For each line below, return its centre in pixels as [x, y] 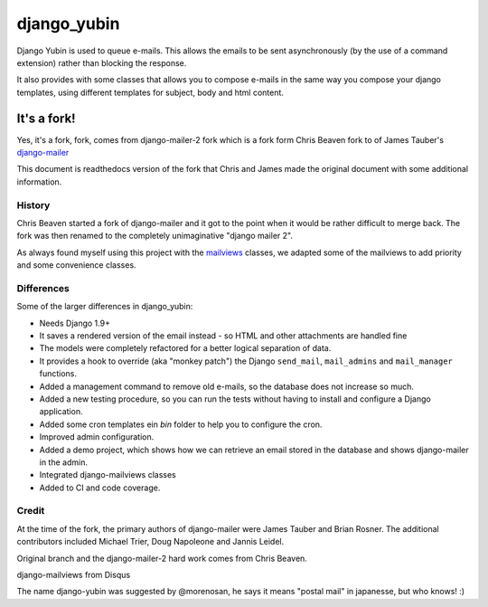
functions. [58, 374]
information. [39, 182]
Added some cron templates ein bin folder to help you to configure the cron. [181, 424]
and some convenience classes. [76, 265]
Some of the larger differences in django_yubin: [105, 307]
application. [61, 412]
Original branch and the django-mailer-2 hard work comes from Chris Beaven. [162, 558]
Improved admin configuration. [97, 437]
